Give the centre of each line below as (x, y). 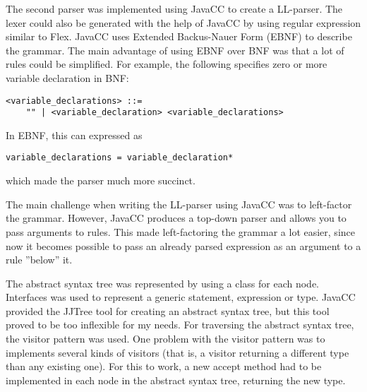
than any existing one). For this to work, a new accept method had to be (164, 366)
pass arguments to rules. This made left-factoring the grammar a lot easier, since (180, 231)
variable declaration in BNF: (67, 77)
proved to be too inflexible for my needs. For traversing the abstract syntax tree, (180, 325)
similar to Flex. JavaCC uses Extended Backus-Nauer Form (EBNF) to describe (179, 36)
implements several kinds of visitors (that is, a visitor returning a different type (178, 352)
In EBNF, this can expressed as (74, 135)
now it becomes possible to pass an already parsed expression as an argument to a (183, 245)
